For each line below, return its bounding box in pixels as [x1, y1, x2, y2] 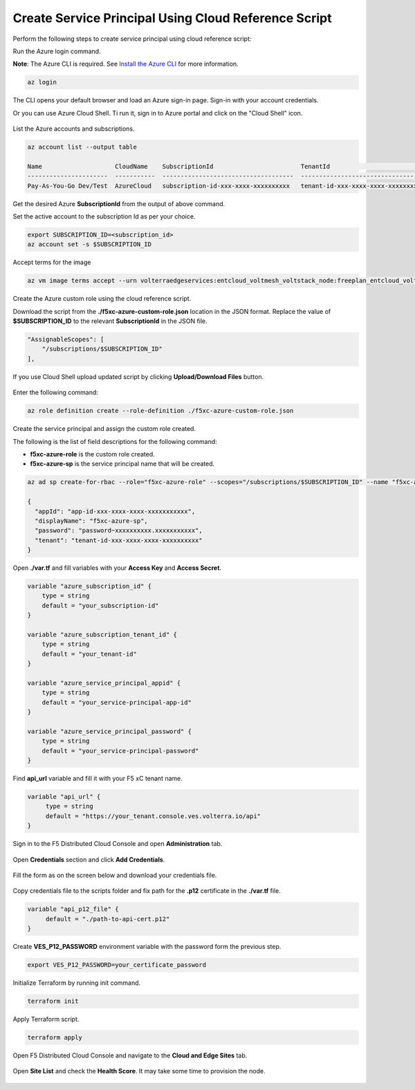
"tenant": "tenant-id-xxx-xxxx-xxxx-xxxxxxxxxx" [35, 536, 203, 544]
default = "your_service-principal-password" [41, 747, 199, 755]
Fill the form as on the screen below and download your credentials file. [12, 871, 217, 880]
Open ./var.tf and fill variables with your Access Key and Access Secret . [12, 564, 221, 572]
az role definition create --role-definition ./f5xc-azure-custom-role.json [27, 407, 294, 415]
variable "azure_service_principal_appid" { [27, 678, 181, 687]
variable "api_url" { [27, 793, 101, 801]
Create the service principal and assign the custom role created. [12, 425, 196, 433]
